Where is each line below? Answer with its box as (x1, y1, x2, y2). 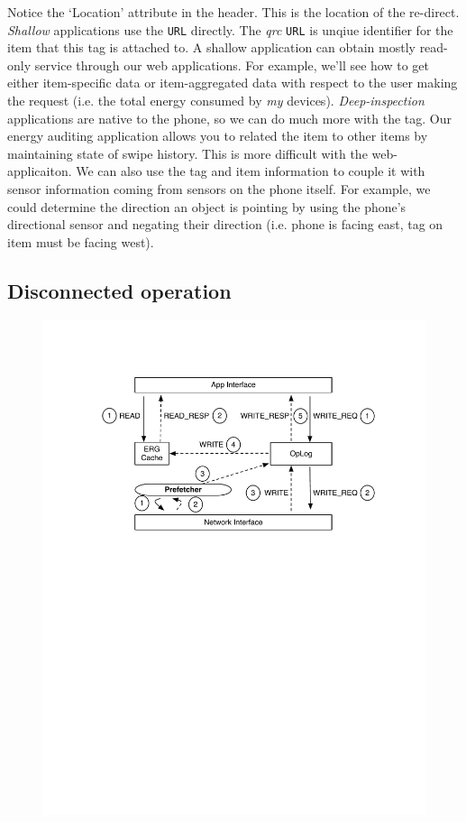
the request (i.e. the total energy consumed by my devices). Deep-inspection (7, 91, 425, 110)
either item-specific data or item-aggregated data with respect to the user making (7, 73, 458, 92)
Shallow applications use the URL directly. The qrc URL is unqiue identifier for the (7, 20, 453, 39)
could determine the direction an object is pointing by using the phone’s (7, 197, 407, 216)
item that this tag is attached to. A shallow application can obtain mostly (7, 38, 416, 57)
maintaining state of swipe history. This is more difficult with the (7, 143, 368, 162)
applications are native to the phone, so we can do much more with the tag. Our (7, 108, 452, 127)
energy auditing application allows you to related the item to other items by (7, 126, 428, 145)
